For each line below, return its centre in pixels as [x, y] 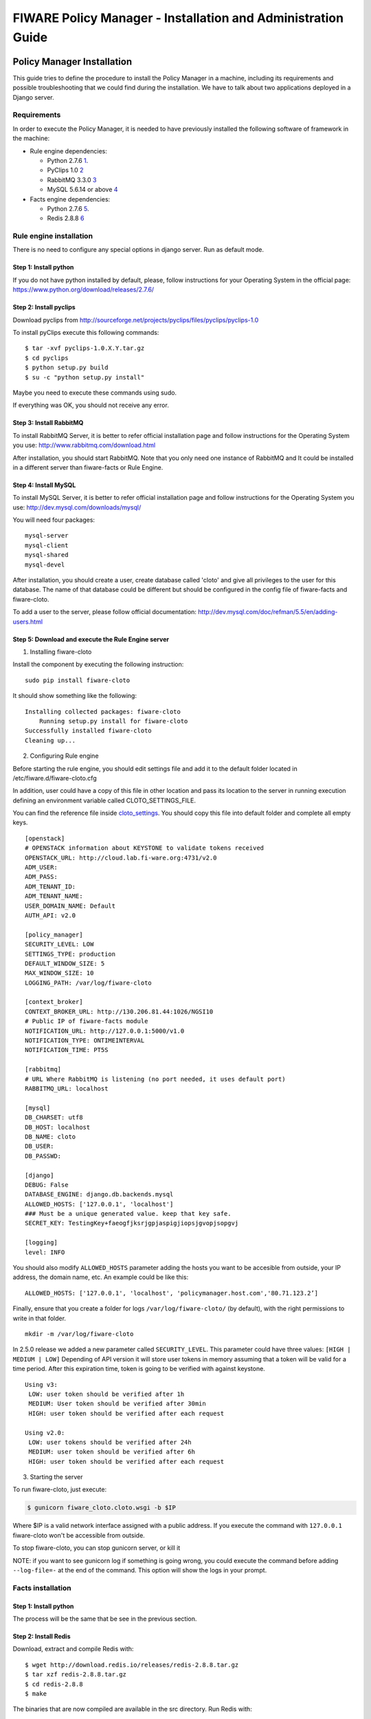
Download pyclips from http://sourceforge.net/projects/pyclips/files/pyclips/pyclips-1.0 [136, 320]
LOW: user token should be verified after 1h [106, 1394]
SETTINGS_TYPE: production [70, 954]
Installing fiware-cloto [61, 652]
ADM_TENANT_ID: [50, 886]
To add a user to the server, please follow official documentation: [105, 612]
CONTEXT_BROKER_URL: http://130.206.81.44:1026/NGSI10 [119, 1011]
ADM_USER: [41, 867]
